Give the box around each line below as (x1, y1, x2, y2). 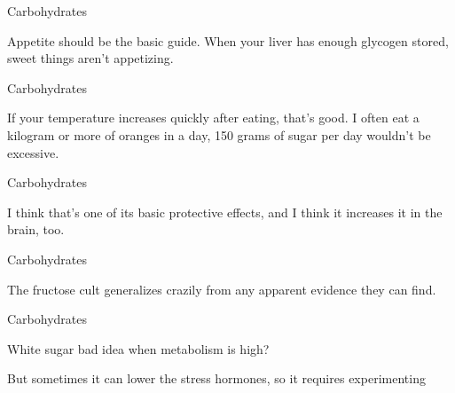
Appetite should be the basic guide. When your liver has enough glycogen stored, (7, 31, 449, 50)
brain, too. (7, 220, 65, 239)
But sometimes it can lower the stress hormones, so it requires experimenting (7, 369, 426, 388)
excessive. (7, 143, 59, 161)
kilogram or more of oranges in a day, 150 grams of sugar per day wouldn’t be (7, 125, 431, 144)
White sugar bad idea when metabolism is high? (7, 339, 270, 358)
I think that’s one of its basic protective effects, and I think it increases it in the (7, 202, 443, 221)
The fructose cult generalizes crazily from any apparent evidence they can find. (7, 279, 436, 298)
